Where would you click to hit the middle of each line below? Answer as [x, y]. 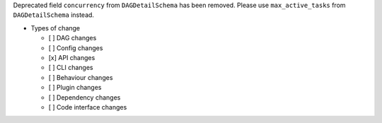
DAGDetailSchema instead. [54, 15]
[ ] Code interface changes [88, 107]
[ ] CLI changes [71, 68]
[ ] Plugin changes [75, 88]
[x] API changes [72, 57]
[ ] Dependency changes [85, 97]
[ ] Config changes [76, 48]
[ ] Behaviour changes [81, 77]
